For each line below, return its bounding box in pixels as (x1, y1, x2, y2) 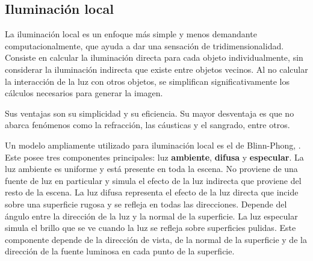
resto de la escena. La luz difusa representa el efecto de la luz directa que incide (5, 186, 299, 198)
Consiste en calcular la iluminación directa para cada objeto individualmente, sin (5, 51, 303, 64)
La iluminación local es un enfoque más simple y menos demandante (5, 28, 257, 40)
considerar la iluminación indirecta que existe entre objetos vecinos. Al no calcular (5, 63, 308, 75)
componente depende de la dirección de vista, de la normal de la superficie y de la (5, 233, 307, 245)
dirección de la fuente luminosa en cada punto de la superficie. (5, 245, 235, 257)
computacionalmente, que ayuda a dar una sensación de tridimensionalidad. (5, 39, 284, 52)
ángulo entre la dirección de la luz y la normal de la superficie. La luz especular (5, 209, 298, 222)
